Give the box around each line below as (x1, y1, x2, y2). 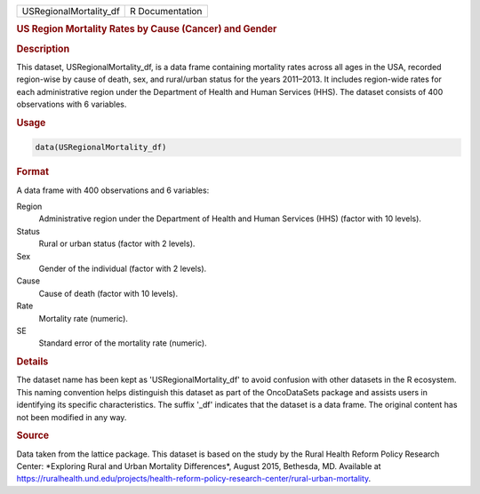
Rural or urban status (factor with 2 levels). (38, 238, 196, 249)
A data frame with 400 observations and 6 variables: (16, 185, 210, 195)
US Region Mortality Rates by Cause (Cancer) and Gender (16, 23, 277, 36)
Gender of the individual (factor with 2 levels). (38, 263, 207, 274)
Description (16, 43, 70, 55)
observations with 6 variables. (16, 99, 127, 110)
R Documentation (130, 5, 203, 17)
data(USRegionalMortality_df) (35, 142, 167, 153)
